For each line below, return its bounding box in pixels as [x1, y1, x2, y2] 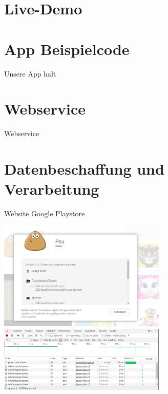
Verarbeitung [4, 178, 99, 199]
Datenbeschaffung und [4, 158, 164, 179]
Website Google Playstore [4, 208, 85, 219]
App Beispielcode [4, 38, 130, 59]
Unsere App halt [4, 68, 56, 79]
